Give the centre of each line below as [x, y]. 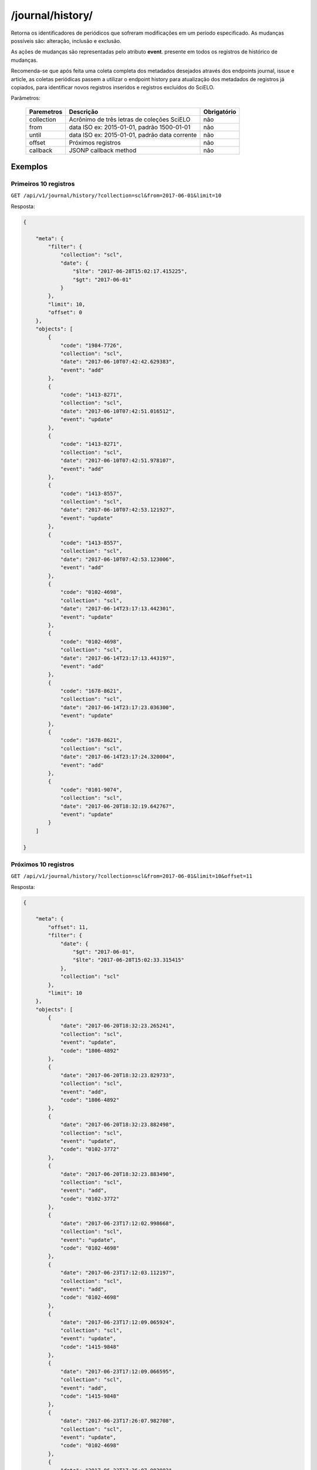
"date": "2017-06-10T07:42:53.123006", [118, 559]
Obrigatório [220, 112]
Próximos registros [95, 142]
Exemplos [29, 167]
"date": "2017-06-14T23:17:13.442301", [118, 609]
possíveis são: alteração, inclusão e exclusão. [66, 41]
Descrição [84, 112]
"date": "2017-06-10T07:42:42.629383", [118, 362]
